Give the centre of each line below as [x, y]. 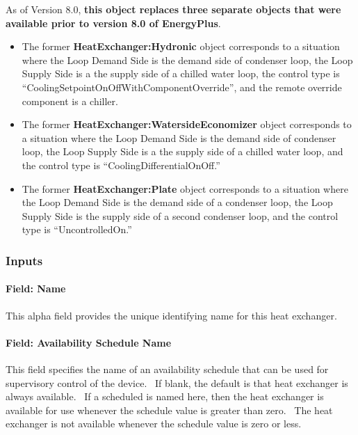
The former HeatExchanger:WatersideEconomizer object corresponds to [187, 124]
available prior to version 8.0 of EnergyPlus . [113, 23]
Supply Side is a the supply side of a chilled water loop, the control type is [181, 73]
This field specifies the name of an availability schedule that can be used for [167, 369]
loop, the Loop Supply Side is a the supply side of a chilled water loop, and [182, 151]
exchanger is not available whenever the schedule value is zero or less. [154, 424]
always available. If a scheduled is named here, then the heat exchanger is [165, 396]
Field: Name [36, 288]
